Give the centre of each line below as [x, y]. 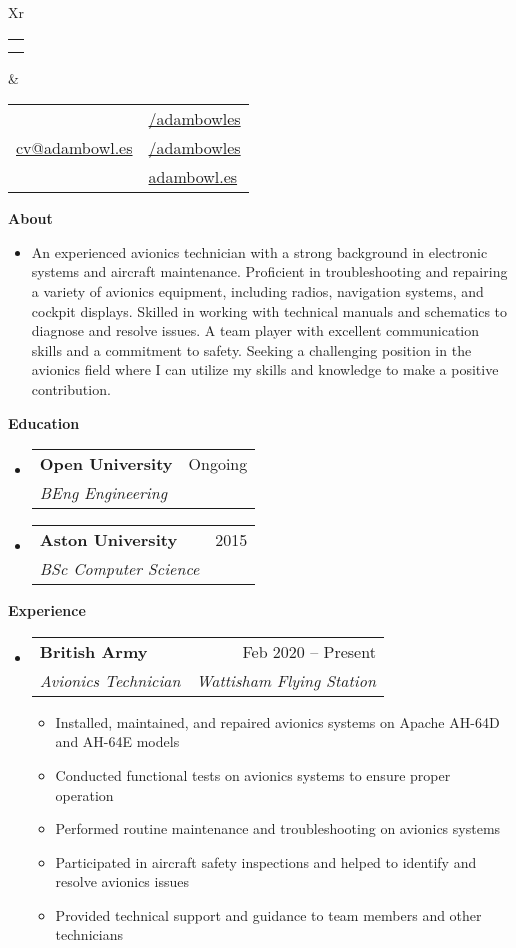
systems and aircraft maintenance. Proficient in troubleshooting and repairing [269, 271]
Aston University [108, 540]
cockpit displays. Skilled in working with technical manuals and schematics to [269, 310]
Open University [106, 464]
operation [84, 794]
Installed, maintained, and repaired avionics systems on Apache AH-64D [277, 721]
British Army [93, 651]
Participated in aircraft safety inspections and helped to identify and [266, 861]
